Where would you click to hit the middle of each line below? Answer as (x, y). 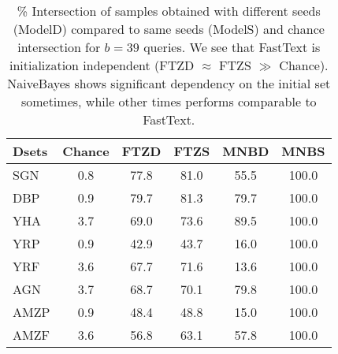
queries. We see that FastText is (232, 47)
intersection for (59, 47)
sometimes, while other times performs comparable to (169, 101)
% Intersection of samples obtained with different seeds (169, 11)
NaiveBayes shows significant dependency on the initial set (169, 83)
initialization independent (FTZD (102, 65)
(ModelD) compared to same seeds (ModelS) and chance (169, 29)
